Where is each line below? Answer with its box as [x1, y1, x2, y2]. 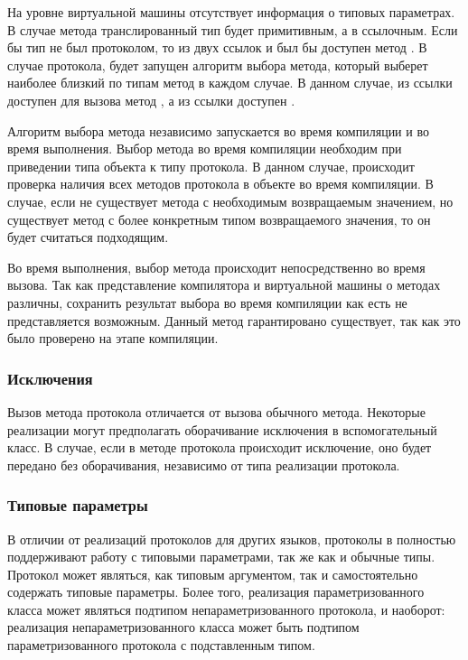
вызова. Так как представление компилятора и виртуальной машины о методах [7, 275, 441, 294]
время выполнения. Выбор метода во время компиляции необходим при [7, 139, 402, 158]
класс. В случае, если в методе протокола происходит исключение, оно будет [7, 438, 432, 457]
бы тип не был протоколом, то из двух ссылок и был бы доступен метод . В [7, 38, 427, 57]
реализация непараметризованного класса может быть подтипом [7, 618, 360, 637]
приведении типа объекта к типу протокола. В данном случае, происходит [7, 156, 415, 175]
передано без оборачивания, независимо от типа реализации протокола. [7, 455, 400, 474]
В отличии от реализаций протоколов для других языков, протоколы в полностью [7, 529, 456, 548]
